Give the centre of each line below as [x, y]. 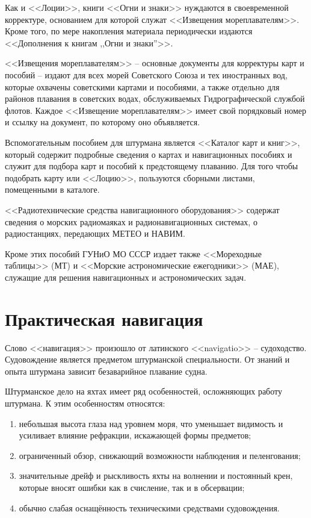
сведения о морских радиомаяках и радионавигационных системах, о [131, 221]
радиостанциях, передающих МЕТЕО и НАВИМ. [95, 233]
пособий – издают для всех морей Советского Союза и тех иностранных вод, [146, 74]
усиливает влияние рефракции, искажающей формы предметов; [135, 435]
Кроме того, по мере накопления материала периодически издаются [129, 31]
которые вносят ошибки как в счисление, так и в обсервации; [132, 487]
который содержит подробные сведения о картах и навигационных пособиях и [149, 154]
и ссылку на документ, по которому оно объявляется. [103, 122]
